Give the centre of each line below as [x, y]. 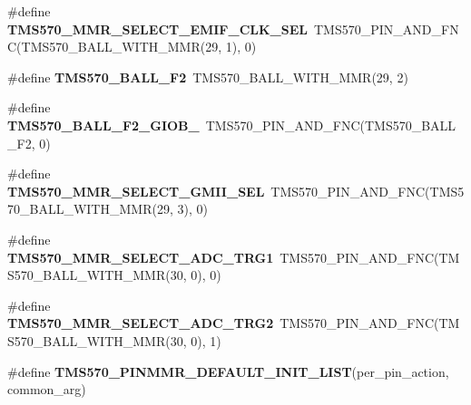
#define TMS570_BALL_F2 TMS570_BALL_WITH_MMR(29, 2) [208, 77]
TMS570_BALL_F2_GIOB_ [103, 125]
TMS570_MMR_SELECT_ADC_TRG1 [141, 257]
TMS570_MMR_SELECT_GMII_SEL [136, 191]
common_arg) [47, 389]
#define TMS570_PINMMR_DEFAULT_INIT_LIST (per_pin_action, [228, 371]
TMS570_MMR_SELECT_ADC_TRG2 [141, 323]
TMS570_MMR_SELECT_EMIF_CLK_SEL [157, 29]
